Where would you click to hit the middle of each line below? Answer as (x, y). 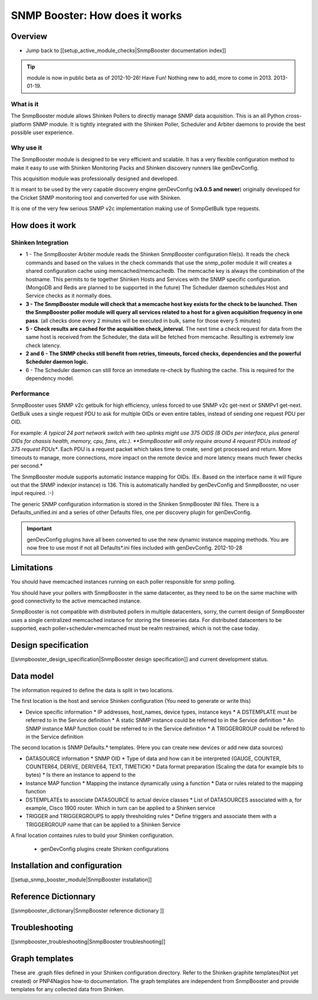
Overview (29, 36)
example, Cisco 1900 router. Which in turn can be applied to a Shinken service (120, 808)
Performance (30, 394)
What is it (25, 104)
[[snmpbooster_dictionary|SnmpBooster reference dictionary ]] (87, 911)
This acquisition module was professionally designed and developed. (95, 179)
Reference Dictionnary (53, 897)
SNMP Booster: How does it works (96, 15)
